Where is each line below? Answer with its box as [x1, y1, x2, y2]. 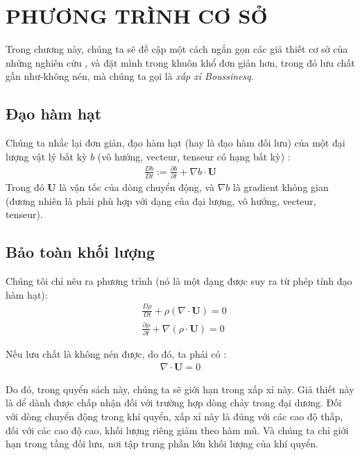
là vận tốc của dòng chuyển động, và [59, 180, 214, 195]
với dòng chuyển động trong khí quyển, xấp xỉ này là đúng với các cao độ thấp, [6, 408, 343, 423]
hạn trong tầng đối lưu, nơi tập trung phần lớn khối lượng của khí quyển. [6, 436, 318, 451]
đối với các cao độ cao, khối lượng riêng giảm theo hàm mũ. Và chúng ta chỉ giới [6, 422, 349, 437]
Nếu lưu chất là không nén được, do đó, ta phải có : [6, 347, 227, 361]
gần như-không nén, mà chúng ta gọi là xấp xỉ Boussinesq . [6, 69, 254, 83]
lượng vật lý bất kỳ [6, 149, 87, 163]
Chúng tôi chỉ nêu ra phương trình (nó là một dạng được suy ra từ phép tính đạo [6, 274, 352, 288]
